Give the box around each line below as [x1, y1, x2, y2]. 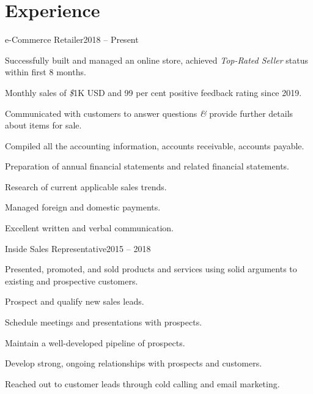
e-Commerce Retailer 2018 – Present [5, 33, 139, 46]
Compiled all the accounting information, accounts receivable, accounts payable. [5, 139, 304, 152]
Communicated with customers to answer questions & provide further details [5, 106, 293, 119]
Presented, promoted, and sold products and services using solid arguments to [5, 262, 297, 275]
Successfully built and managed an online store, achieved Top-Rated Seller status [5, 53, 308, 66]
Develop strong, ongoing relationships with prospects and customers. [5, 357, 262, 370]
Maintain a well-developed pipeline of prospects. [5, 336, 185, 349]
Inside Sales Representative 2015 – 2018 [5, 242, 151, 255]
